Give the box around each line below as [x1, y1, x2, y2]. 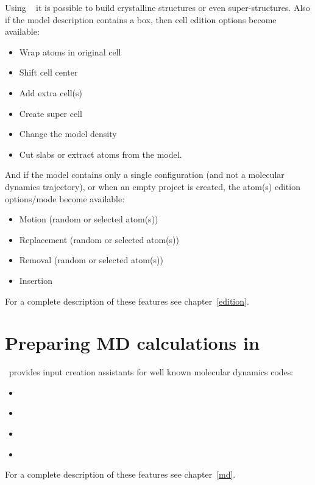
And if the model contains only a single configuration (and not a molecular [5, 168, 285, 181]
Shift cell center [19, 66, 78, 79]
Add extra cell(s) [19, 86, 82, 99]
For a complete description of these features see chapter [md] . [5, 468, 236, 481]
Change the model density [19, 127, 117, 140]
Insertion [19, 274, 52, 286]
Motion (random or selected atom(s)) [19, 213, 158, 225]
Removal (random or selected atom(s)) [19, 253, 163, 266]
